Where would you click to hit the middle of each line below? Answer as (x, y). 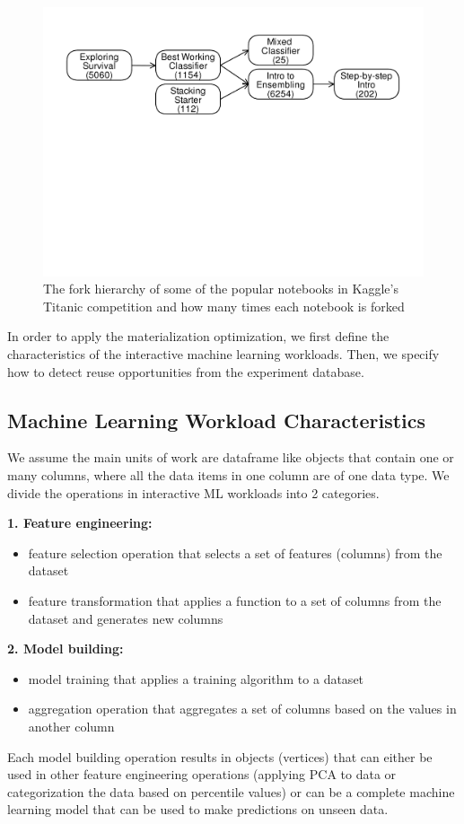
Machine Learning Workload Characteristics (217, 420)
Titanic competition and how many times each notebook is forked (224, 306)
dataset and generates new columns (126, 618)
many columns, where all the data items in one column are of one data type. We (228, 475)
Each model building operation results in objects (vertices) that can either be (220, 756)
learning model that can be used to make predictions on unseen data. (198, 809)
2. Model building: (66, 649)
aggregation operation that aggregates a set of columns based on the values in (242, 709)
